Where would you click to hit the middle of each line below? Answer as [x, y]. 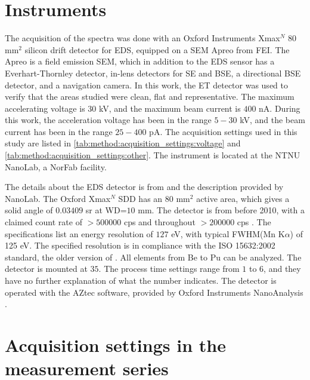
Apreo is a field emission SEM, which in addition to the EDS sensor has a [140, 61]
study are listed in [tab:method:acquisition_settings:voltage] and [123, 143]
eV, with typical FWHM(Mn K [228, 233]
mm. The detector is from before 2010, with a [221, 210]
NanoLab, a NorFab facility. [56, 166]
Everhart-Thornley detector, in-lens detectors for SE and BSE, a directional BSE [153, 73]
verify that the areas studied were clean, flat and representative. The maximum [150, 96]
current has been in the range [59, 131]
